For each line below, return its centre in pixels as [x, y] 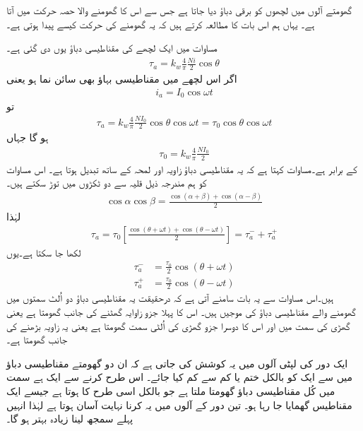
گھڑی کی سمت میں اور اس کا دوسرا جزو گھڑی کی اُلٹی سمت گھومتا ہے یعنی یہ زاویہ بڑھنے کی [178, 325]
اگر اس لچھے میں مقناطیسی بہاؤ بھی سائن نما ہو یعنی [122, 79]
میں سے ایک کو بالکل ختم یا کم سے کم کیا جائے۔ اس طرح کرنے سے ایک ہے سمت [180, 377]
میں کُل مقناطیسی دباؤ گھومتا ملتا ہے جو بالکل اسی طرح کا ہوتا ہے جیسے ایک [171, 390]
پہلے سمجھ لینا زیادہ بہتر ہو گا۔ [70, 419]
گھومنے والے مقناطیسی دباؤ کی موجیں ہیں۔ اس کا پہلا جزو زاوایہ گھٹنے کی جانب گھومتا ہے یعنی [181, 311]
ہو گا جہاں [28, 137]
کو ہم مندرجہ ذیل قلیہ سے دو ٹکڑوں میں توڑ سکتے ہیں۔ [107, 183]
